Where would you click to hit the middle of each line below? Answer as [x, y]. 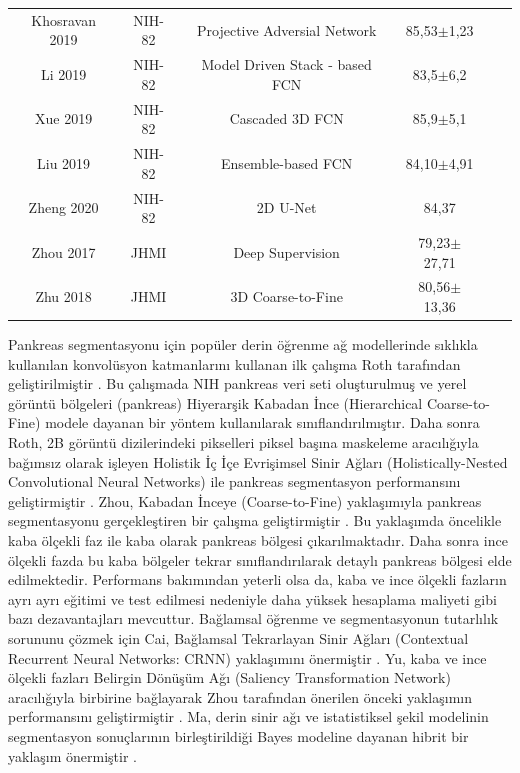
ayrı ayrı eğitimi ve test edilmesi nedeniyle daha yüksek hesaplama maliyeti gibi [252, 598]
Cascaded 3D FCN [286, 118]
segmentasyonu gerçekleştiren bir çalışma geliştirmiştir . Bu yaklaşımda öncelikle [255, 520]
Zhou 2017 [63, 251]
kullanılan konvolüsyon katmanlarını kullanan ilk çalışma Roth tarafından [234, 363]
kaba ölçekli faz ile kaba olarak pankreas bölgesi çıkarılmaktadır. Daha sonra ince [258, 540]
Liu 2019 [64, 162]
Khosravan [63, 19]
